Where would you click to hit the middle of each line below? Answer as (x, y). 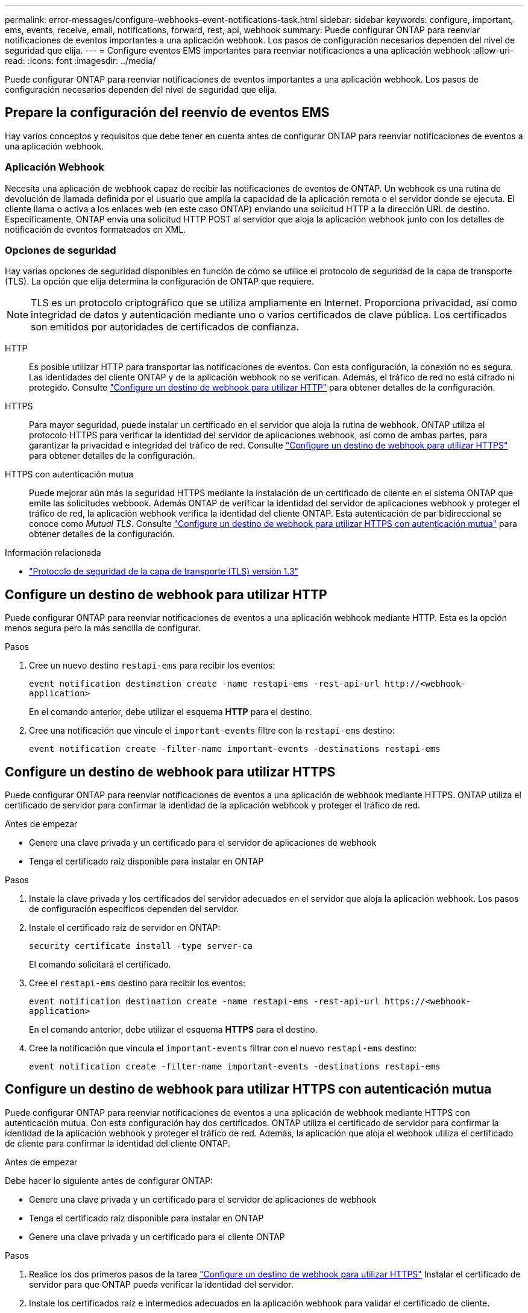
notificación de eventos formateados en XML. (96, 229)
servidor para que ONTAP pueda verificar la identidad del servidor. (161, 1284)
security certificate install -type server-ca (141, 946)
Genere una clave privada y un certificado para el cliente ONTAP (157, 1236)
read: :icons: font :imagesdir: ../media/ (80, 61)
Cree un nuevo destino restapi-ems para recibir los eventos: (152, 666)
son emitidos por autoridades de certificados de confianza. (165, 327)
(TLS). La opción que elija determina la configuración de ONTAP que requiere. (159, 282)
